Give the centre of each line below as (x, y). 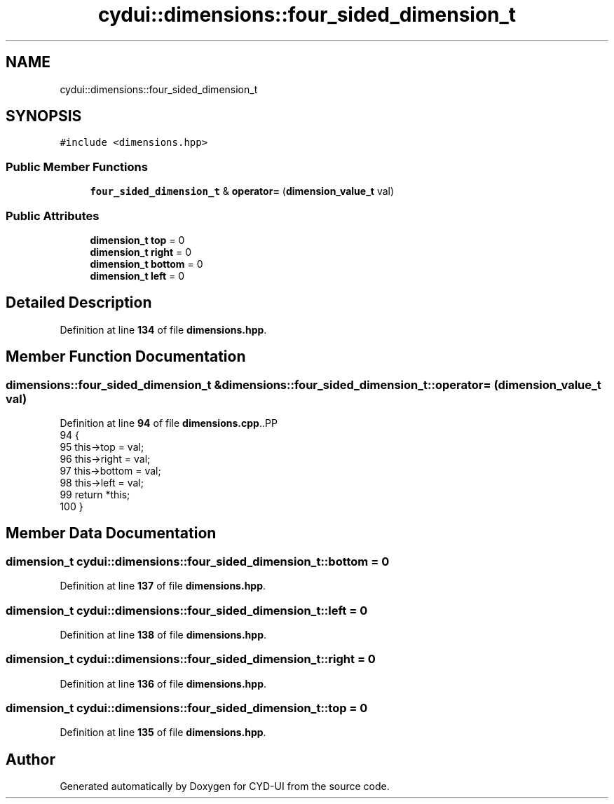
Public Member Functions (77, 166)
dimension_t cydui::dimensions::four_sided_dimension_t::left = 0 (187, 610)
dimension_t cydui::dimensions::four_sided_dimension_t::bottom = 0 (198, 561)
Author (30, 759)
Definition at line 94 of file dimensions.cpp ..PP (169, 423)
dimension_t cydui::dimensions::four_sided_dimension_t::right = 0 (191, 659)
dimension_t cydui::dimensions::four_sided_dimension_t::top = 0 (187, 708)
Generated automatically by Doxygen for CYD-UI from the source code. (225, 786)
